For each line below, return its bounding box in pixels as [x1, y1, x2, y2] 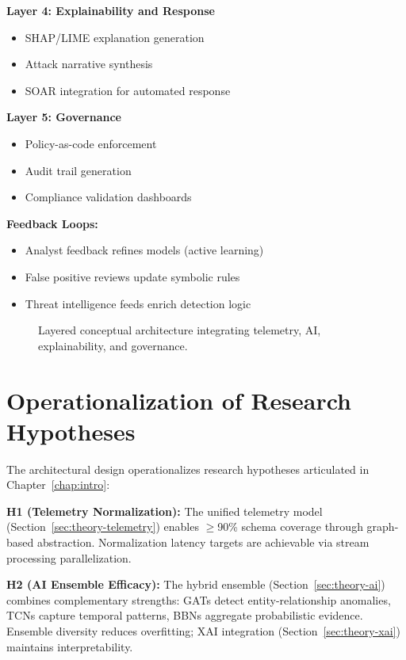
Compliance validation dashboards [25, 189, 192, 205]
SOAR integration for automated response [25, 82, 231, 98]
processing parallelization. [6, 549, 132, 566]
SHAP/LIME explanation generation [25, 29, 205, 45]
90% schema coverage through [217, 518, 363, 535]
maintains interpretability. [6, 638, 133, 654]
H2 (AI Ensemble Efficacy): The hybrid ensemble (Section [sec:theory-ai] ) [6, 576, 385, 593]
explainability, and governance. [38, 337, 188, 353]
